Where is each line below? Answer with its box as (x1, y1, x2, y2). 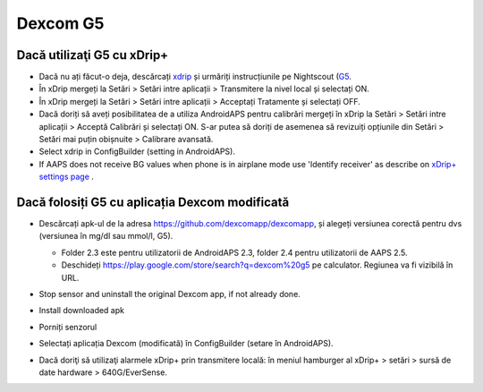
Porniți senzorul (38, 321, 97, 332)
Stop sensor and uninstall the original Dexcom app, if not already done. (38, 289, 301, 300)
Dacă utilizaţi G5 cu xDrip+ (16, 47, 169, 63)
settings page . (38, 171, 94, 183)
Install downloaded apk (38, 305, 125, 316)
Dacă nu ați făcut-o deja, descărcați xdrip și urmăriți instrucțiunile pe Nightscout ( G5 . (38, 72, 352, 82)
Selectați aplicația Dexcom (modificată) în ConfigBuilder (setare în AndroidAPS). (38, 338, 335, 349)
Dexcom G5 (16, 13, 105, 33)
